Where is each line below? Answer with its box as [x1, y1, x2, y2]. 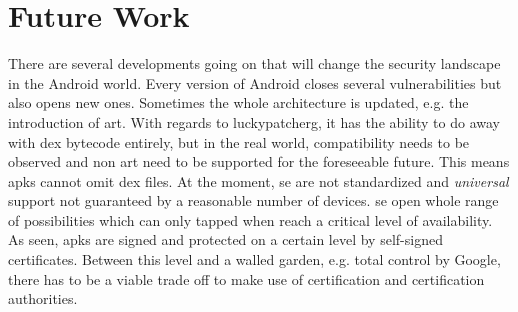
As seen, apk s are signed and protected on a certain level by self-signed [8, 229, 443, 250]
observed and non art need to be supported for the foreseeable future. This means [8, 151, 510, 172]
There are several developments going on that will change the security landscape [8, 53, 501, 74]
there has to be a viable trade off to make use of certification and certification [8, 268, 485, 289]
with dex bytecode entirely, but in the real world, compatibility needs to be [8, 131, 470, 152]
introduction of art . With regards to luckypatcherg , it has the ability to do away [8, 111, 500, 132]
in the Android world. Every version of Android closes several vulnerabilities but [8, 72, 502, 93]
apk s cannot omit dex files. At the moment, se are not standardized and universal [8, 170, 509, 191]
